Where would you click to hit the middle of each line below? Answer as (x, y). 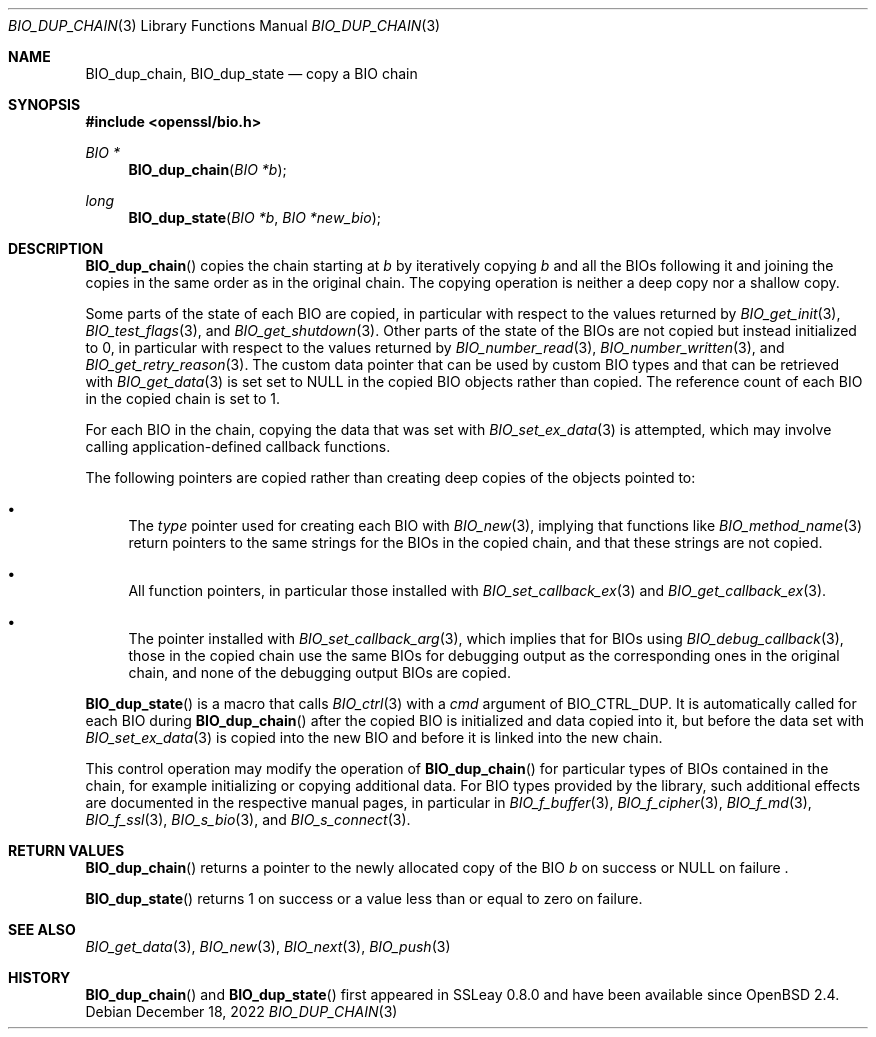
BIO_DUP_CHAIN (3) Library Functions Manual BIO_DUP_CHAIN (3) (224, 25)
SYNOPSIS (44, 104)
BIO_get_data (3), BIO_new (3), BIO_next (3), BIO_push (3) (268, 946)
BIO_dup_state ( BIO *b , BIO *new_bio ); (254, 217)
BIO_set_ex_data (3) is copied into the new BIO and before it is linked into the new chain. (374, 737)
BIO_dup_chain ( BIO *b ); (207, 169)
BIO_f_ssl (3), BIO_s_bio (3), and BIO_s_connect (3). (248, 819)
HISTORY (39, 977)
